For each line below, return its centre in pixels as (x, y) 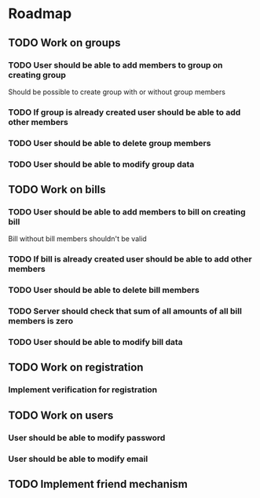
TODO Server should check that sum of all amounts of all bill (125, 311)
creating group (37, 75)
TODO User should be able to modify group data (101, 164)
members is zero (40, 321)
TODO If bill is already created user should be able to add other (130, 259)
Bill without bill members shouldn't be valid (77, 239)
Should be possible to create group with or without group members (117, 92)
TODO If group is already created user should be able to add (125, 112)
